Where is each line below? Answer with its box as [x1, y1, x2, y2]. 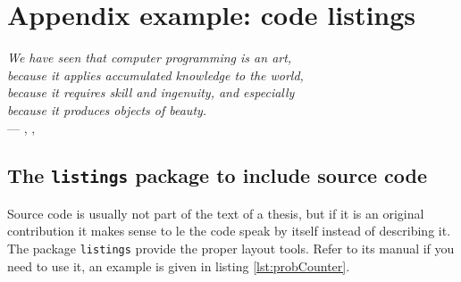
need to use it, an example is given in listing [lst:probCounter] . [7, 256, 350, 275]
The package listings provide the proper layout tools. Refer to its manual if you [7, 239, 455, 258]
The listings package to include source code [7, 162, 428, 189]
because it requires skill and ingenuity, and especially [7, 83, 295, 102]
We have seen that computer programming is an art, [7, 48, 292, 67]
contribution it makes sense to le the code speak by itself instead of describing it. [7, 221, 451, 240]
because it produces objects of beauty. [7, 100, 207, 119]
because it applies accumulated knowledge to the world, [7, 65, 304, 84]
